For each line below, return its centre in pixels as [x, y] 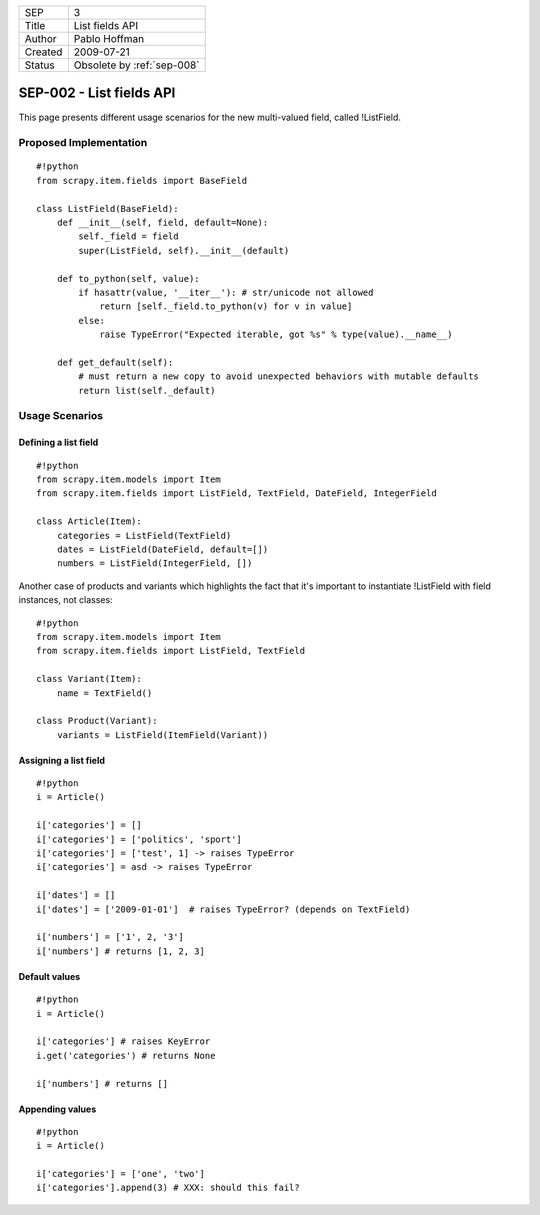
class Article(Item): [89, 521]
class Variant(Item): [89, 679]
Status [39, 65]
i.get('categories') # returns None [126, 1055]
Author [40, 38]
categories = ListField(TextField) [144, 535]
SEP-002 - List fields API [97, 93]
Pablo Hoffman [109, 38]
